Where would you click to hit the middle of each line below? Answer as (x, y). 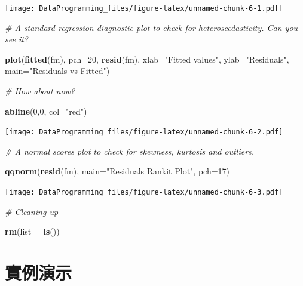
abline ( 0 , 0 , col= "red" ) (46, 111)
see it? (17, 39)
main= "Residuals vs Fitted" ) (57, 71)
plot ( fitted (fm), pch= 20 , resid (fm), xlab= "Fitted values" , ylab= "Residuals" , (147, 59)
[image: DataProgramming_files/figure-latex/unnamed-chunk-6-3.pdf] (144, 193)
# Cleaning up (32, 211)
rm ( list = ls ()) (32, 231)
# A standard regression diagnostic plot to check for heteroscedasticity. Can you (151, 27)
